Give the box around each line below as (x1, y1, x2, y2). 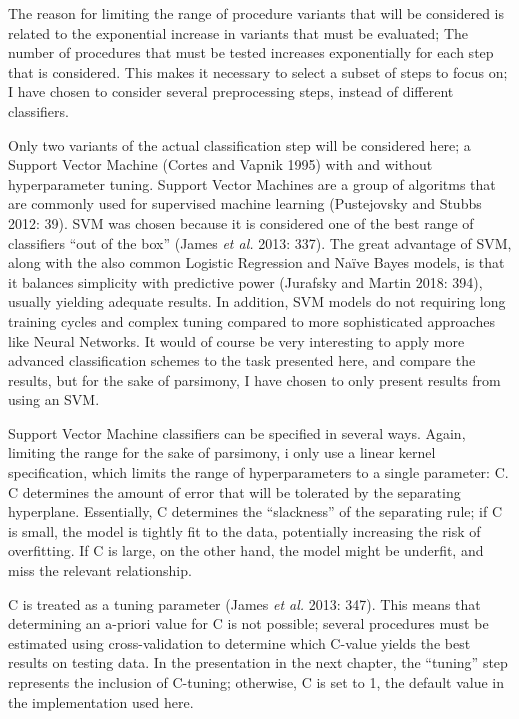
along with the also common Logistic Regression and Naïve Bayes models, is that (8, 252, 505, 273)
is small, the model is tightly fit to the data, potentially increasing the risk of (8, 520, 481, 541)
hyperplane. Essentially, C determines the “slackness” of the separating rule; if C (8, 501, 502, 522)
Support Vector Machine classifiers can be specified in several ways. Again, (8, 422, 466, 443)
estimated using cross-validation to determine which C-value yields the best (8, 632, 471, 653)
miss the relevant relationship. (8, 560, 192, 581)
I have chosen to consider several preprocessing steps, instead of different (8, 81, 454, 102)
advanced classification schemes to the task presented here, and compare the (8, 350, 476, 371)
